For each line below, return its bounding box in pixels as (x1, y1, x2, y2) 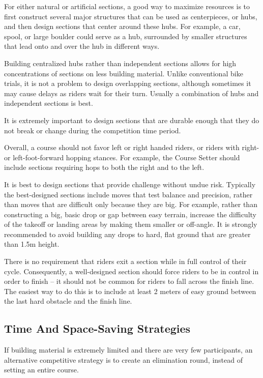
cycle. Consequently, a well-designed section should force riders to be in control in (4, 266, 259, 276)
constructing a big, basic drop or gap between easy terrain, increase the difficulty (4, 209, 256, 219)
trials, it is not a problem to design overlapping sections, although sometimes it (4, 78, 251, 89)
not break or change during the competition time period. (4, 125, 181, 135)
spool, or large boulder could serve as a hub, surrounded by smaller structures (4, 31, 247, 41)
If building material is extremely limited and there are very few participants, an (4, 344, 253, 355)
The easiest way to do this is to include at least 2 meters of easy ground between (4, 285, 256, 296)
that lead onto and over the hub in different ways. (4, 41, 160, 51)
